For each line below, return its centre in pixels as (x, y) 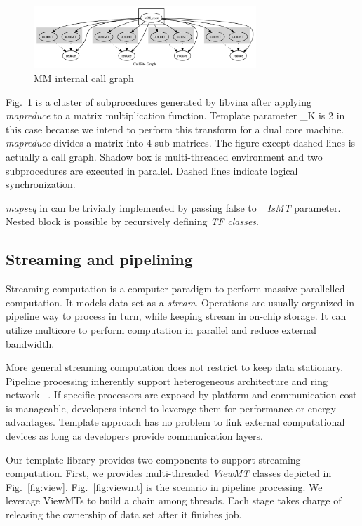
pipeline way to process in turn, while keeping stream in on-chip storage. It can (176, 316)
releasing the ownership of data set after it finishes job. (124, 514)
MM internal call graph (84, 78)
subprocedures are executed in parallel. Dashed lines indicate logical (152, 170)
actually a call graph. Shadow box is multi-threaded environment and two (164, 156)
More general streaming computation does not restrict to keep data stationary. (175, 367)
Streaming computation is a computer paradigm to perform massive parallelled (175, 289)
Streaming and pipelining (99, 259)
